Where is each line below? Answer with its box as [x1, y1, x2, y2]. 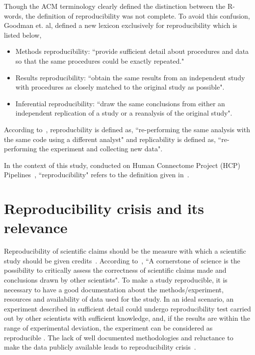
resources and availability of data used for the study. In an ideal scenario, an [4, 294, 234, 304]
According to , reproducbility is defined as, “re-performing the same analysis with [4, 124, 250, 134]
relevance [4, 217, 68, 237]
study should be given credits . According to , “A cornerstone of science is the [4, 255, 240, 265]
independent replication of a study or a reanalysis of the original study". [15, 108, 232, 118]
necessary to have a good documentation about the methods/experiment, [4, 284, 224, 294]
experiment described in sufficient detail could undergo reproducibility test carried [4, 303, 251, 313]
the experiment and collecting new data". [39, 143, 163, 154]
